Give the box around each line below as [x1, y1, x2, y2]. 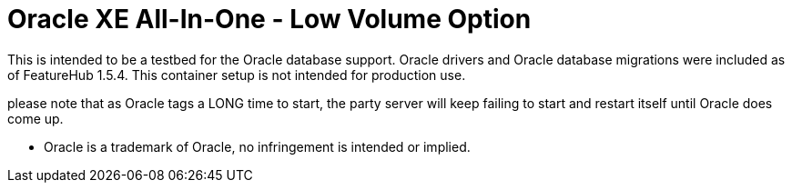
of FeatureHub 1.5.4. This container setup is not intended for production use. [7, 66, 466, 83]
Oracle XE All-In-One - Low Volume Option [7, 4, 532, 35]
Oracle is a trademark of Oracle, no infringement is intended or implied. [44, 138, 471, 155]
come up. [7, 110, 64, 126]
